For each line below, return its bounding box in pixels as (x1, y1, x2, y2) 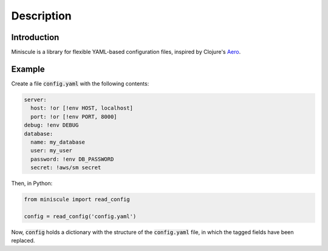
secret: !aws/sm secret (30, 164, 101, 171)
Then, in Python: (11, 179, 53, 187)
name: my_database (30, 138, 85, 146)
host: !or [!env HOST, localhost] (30, 105, 134, 112)
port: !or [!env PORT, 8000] (30, 113, 118, 120)
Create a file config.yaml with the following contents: (11, 79, 149, 87)
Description (11, 9, 72, 22)
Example (11, 64, 45, 74)
